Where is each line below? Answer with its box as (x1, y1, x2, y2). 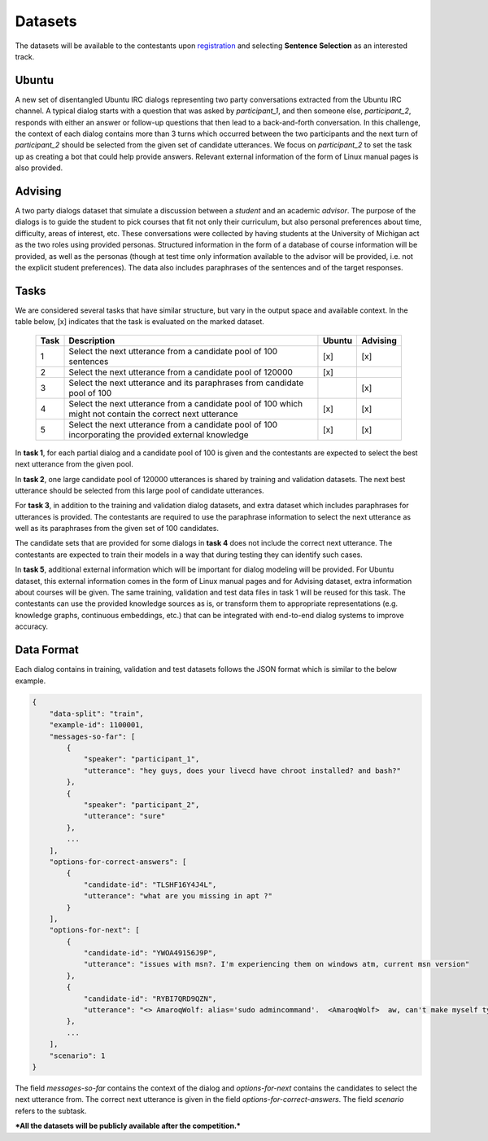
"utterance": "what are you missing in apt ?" (83, 892, 272, 901)
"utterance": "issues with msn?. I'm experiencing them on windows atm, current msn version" (83, 959, 470, 969)
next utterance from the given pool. (15, 459, 134, 469)
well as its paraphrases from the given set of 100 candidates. (15, 524, 220, 533)
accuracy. (15, 621, 49, 631)
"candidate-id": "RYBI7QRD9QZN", (83, 994, 217, 1003)
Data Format (15, 643, 79, 657)
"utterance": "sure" (83, 811, 166, 821)
